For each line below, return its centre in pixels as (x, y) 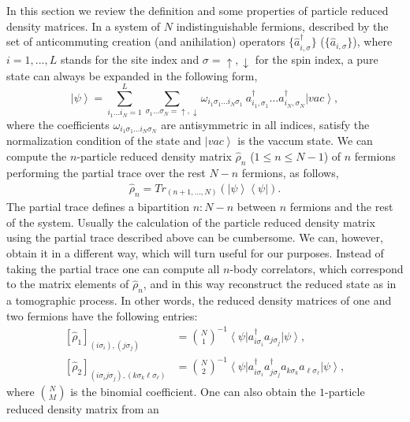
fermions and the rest (341, 207)
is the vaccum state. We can (305, 141)
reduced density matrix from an (83, 408)
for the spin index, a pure (317, 59)
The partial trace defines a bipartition (98, 207)
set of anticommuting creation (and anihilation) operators (146, 41)
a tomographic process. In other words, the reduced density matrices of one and (199, 300)
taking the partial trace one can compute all (113, 268)
